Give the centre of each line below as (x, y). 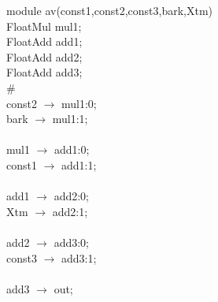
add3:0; (71, 242)
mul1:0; (79, 103)
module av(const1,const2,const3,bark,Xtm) (110, 10)
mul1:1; (70, 119)
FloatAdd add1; (44, 41)
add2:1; (70, 211)
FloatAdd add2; (44, 56)
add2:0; (71, 196)
